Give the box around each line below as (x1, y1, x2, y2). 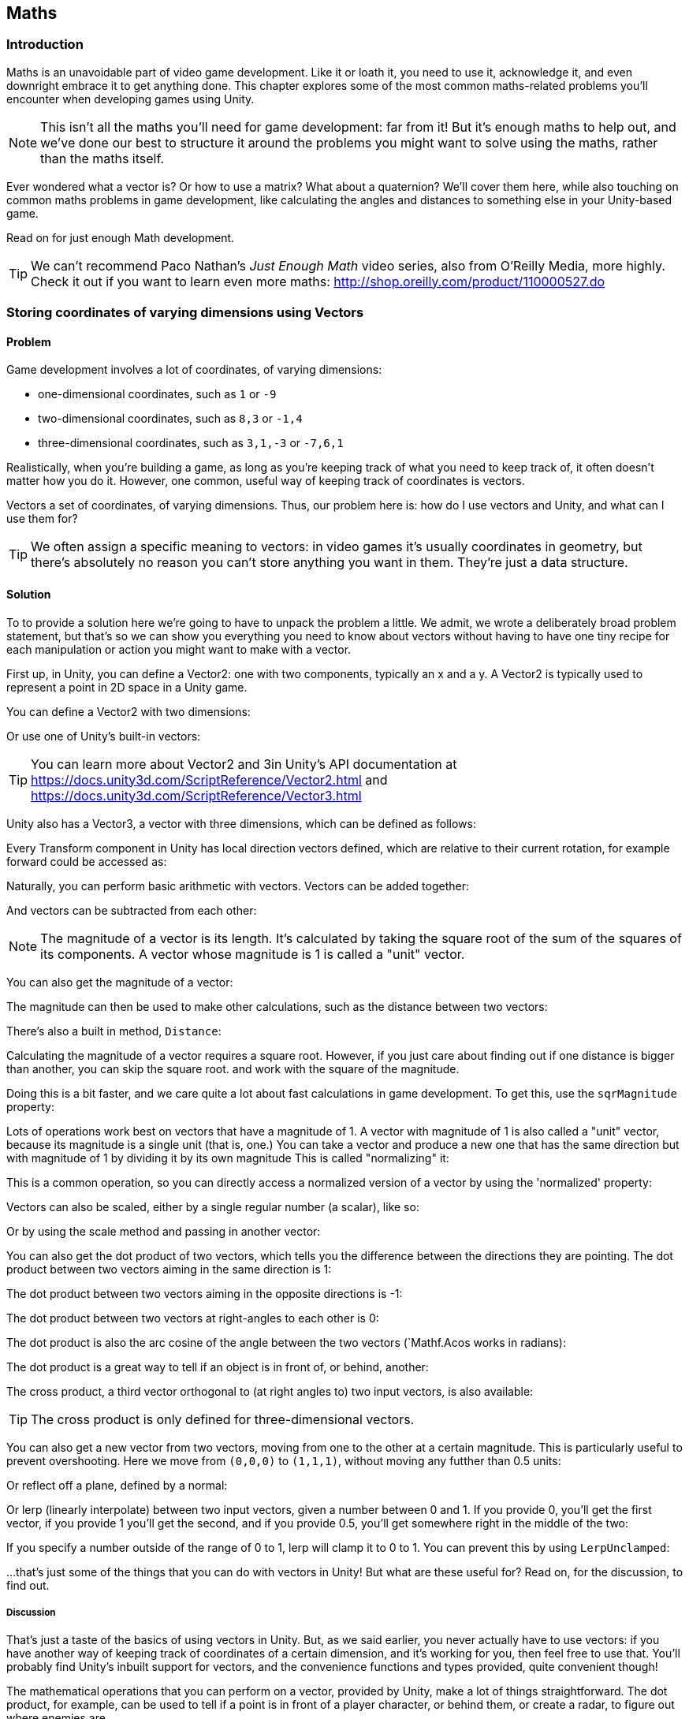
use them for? (6, 512, 78, 526)
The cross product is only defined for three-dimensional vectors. (31, 1411, 415, 1427)
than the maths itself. (40, 150, 165, 166)
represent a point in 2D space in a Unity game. (6, 680, 248, 694)
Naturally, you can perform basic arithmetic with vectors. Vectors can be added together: (6, 878, 469, 893)
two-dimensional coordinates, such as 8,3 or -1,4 (38, 412, 303, 426)
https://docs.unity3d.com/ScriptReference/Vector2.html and (31, 771, 388, 788)
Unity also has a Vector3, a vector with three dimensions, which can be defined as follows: (6, 816, 476, 830)
